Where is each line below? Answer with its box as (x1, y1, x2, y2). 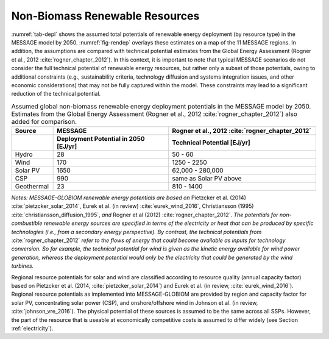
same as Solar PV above (172, 174, 242, 183)
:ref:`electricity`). (11, 324, 54, 332)
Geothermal (15, 182, 49, 191)
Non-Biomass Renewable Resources (11, 9, 200, 23)
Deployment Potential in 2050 (57, 135, 146, 143)
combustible (11, 219, 43, 227)
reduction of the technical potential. (11, 90, 101, 98)
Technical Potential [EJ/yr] (172, 138, 251, 147)
